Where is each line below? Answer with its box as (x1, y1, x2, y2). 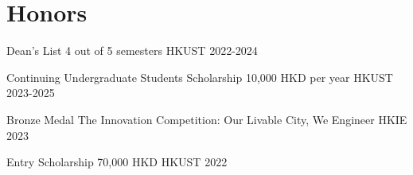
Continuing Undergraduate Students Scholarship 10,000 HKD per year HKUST (6, 68, 393, 85)
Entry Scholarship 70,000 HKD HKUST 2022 (6, 154, 228, 170)
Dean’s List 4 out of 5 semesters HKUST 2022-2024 (6, 42, 258, 59)
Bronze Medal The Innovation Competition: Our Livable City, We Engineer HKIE (6, 111, 407, 127)
